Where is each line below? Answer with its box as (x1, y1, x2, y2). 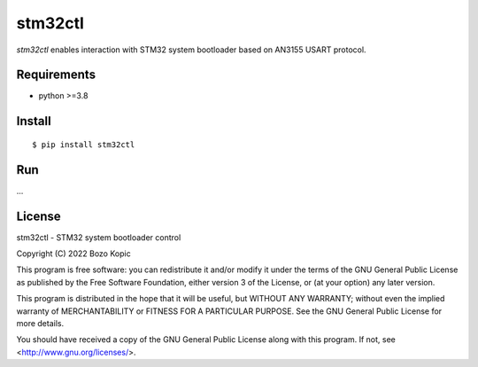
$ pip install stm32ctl (32, 139, 135, 150)
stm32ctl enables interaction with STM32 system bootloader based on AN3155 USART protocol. (16, 44, 366, 55)
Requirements (16, 67, 96, 82)
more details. (16, 318, 65, 329)
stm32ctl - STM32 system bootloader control (16, 231, 181, 243)
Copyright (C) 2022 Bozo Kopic (16, 248, 132, 259)
